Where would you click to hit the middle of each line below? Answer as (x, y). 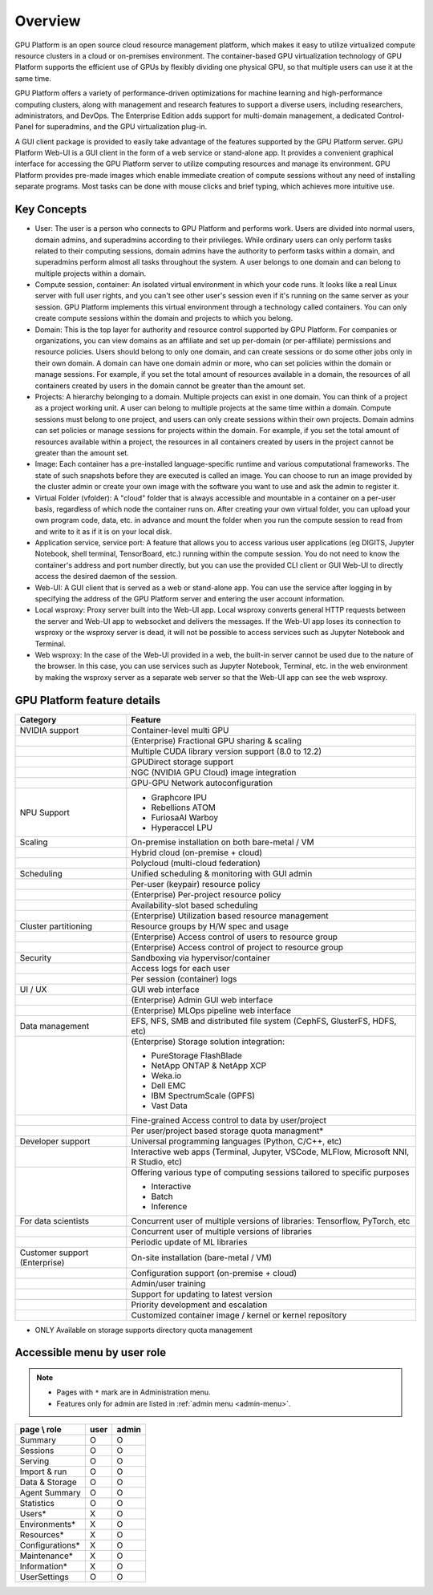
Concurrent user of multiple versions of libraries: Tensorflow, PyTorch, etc (271, 1221)
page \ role (40, 1430)
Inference (169, 1206)
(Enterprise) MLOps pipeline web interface (211, 1010)
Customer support (54, 1253)
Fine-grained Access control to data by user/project (229, 1120)
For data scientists (55, 1221)
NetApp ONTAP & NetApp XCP (209, 1065)
